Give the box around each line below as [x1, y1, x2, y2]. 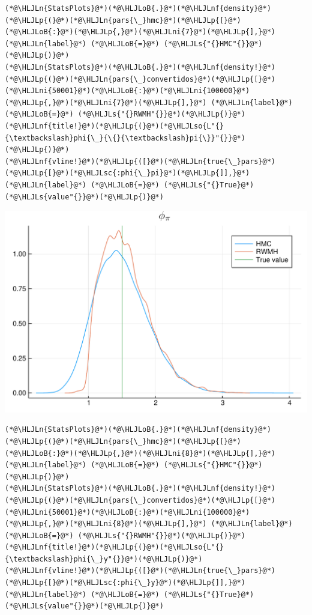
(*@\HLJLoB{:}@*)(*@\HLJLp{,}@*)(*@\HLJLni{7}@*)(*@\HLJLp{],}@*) [5, 28, 276, 37]
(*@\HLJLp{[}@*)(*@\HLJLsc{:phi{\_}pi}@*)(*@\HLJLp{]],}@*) [5, 169, 250, 178]
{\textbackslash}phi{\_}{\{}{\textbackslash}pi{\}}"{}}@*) [5, 133, 245, 142]
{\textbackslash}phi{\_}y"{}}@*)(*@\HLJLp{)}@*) [5, 554, 203, 563]
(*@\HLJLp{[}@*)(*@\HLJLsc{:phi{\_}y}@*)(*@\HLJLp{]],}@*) [5, 578, 245, 587]
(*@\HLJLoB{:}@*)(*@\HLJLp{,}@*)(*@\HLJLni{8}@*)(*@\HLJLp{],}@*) [5, 449, 276, 458]
